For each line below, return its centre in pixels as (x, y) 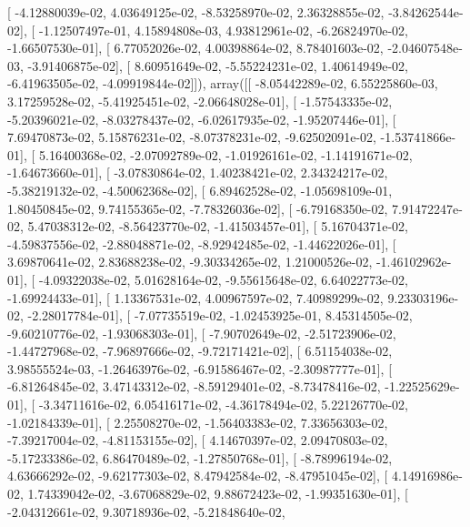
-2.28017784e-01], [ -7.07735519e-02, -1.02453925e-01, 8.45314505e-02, (220, 315)
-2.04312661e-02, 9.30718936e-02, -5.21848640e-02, (146, 511)
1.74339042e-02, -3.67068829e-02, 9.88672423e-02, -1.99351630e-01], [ (218, 494)
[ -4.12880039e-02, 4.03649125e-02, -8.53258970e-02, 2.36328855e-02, (196, 12)
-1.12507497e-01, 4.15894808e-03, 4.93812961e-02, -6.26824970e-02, (223, 30)
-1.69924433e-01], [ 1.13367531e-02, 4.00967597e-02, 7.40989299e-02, (195, 297)
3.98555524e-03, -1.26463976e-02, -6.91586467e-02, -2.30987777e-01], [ (200, 368)
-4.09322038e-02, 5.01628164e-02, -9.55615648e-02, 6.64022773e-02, (223, 279)
